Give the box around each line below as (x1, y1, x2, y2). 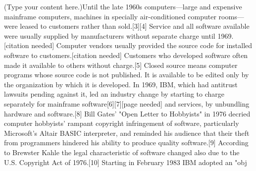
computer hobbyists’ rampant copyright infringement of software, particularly (4, 118, 239, 128)
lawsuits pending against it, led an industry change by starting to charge (4, 89, 225, 99)
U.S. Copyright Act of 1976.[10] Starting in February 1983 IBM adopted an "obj (4, 157, 247, 167)
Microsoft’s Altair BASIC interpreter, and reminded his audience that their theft (4, 127, 250, 138)
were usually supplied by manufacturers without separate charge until (4, 30, 215, 41)
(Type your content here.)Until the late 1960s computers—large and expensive (4, 1, 242, 11)
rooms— (218, 11, 244, 21)
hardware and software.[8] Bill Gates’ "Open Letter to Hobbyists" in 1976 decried (4, 108, 251, 118)
